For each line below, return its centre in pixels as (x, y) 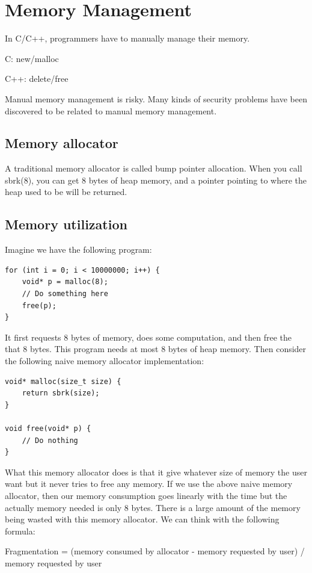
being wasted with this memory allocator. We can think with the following (142, 519)
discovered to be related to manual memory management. (111, 110)
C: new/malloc (32, 58)
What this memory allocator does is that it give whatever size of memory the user (156, 472)
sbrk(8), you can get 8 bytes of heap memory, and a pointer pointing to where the (156, 180)
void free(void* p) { (48, 429)
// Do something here (65, 294)
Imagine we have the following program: (78, 249)
